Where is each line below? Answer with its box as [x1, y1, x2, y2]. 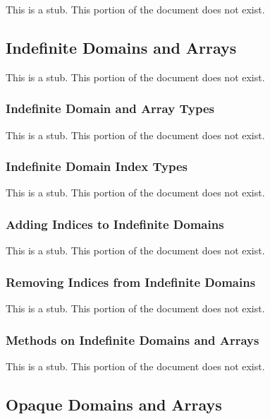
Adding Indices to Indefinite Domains [6, 215, 224, 232]
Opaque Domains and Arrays [6, 393, 222, 415]
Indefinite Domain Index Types [6, 158, 188, 175]
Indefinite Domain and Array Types [6, 100, 214, 117]
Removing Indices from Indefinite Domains [6, 273, 256, 290]
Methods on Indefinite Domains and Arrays [6, 331, 259, 348]
